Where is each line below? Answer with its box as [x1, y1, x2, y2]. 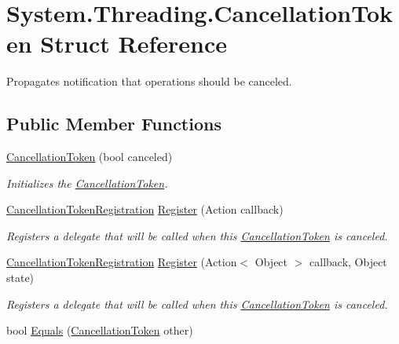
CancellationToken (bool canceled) [6, 148, 173, 165]
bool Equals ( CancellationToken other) [6, 322, 193, 339]
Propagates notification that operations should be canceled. [6, 73, 292, 90]
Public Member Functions [6, 112, 221, 136]
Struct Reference [40, 27, 227, 60]
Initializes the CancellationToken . [6, 174, 168, 191]
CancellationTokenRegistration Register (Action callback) [6, 201, 284, 218]
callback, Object [309, 254, 387, 270]
